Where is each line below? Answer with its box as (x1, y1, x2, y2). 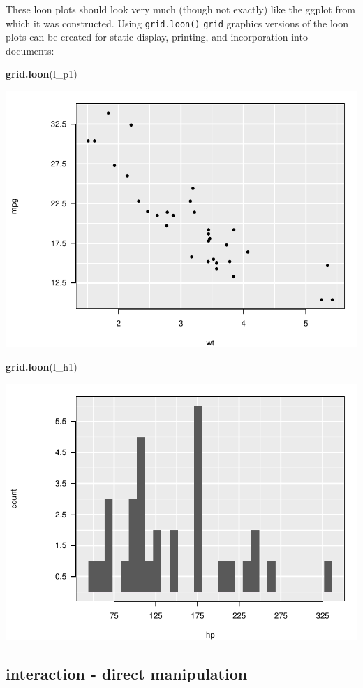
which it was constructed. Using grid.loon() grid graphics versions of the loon (6, 15, 349, 30)
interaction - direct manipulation (6, 663, 248, 685)
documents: (6, 43, 54, 57)
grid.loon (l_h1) (6, 359, 77, 374)
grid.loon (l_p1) (6, 66, 77, 81)
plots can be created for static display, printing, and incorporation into (6, 29, 308, 44)
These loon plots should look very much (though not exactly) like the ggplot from (6, 2, 355, 16)
